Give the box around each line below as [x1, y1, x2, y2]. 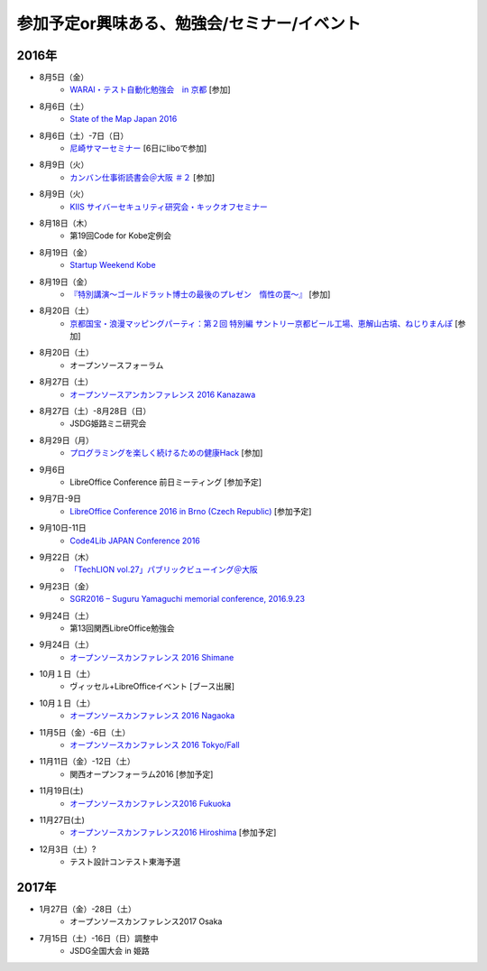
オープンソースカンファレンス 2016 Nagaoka [69, 710, 235, 721]
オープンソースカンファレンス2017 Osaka [69, 916, 223, 927]
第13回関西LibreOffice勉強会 [69, 623, 175, 633]
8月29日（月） [39, 434, 94, 446]
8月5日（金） [39, 72, 89, 83]
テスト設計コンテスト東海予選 [69, 856, 180, 867]
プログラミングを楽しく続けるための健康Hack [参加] [69, 448, 263, 458]
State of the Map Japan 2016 [69, 114, 178, 125]
